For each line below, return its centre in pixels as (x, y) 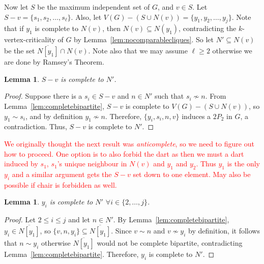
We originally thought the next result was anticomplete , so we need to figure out (129, 143)
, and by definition (54, 116)
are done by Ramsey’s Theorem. (54, 62)
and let (79, 219)
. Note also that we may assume (138, 51)
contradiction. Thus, (36, 126)
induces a (196, 116)
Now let (16, 7)
